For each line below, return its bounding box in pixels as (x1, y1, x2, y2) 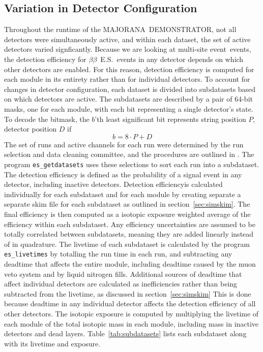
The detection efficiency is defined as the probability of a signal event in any (4, 169, 242, 179)
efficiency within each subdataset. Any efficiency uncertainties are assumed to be (4, 218, 255, 229)
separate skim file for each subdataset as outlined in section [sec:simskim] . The (4, 199, 250, 209)
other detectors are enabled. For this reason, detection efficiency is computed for (4, 63, 254, 74)
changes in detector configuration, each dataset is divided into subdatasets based (4, 83, 256, 94)
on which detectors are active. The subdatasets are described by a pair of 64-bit (4, 93, 253, 104)
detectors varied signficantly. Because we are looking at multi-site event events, (4, 44, 251, 54)
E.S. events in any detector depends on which (100, 53, 244, 64)
